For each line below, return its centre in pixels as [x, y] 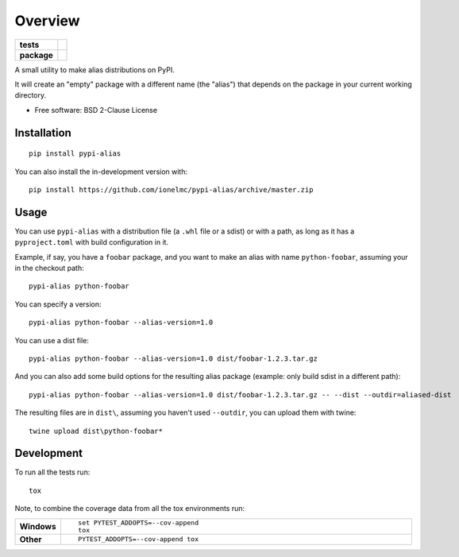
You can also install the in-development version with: [101, 172]
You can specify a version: [58, 304]
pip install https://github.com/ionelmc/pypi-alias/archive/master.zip [171, 190]
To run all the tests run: [52, 472]
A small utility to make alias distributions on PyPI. [94, 70]
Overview [47, 21]
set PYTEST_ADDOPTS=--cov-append [138, 522]
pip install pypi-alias [75, 154]
